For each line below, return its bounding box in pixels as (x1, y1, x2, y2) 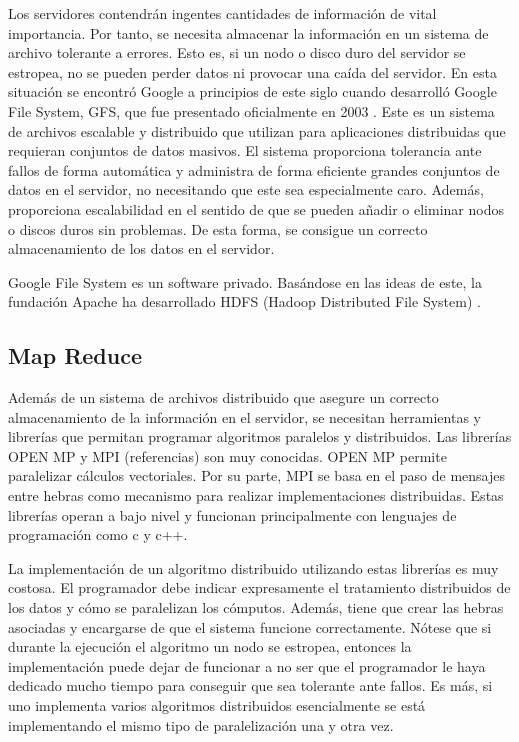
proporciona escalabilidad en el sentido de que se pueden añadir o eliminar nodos (8, 198, 504, 219)
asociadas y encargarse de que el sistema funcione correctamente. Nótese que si (8, 616, 492, 637)
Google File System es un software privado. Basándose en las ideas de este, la (8, 271, 482, 292)
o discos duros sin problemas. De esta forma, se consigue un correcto (8, 218, 428, 239)
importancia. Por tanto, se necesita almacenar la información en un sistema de (8, 22, 489, 43)
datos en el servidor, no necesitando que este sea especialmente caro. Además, (8, 179, 484, 200)
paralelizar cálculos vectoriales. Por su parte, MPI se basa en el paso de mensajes (8, 465, 505, 486)
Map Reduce (8, 340, 142, 371)
